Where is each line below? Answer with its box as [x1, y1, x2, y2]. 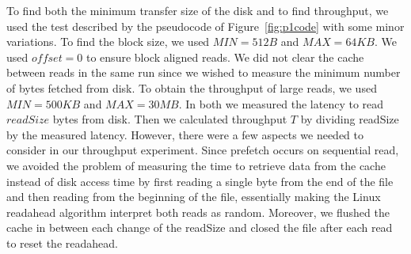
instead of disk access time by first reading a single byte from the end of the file [6, 172, 394, 189]
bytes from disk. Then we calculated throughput [52, 111, 287, 127]
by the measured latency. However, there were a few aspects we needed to [6, 126, 364, 142]
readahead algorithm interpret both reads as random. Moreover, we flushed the [6, 203, 390, 220]
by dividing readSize [300, 111, 399, 127]
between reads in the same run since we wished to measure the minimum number [6, 64, 401, 81]
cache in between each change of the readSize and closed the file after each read [6, 219, 393, 236]
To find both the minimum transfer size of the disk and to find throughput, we [6, 2, 389, 18]
